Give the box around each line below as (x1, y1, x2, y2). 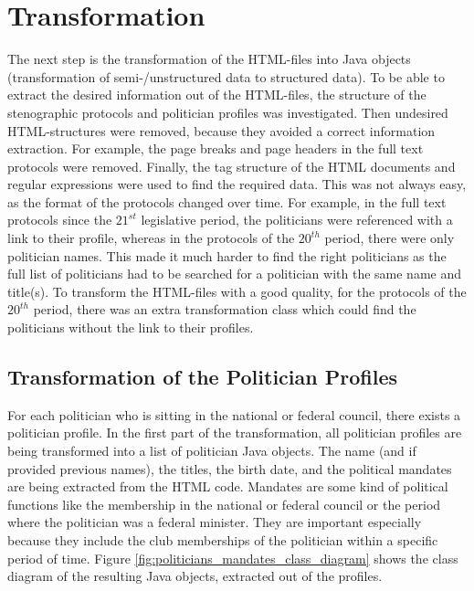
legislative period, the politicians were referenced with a (141, 210, 453, 229)
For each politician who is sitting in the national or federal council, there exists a (7, 405, 461, 424)
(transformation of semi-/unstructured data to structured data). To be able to (7, 67, 445, 86)
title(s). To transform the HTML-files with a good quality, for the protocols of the (7, 281, 467, 301)
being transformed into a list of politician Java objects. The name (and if (7, 441, 416, 460)
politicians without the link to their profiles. (7, 318, 254, 337)
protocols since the (7, 210, 112, 229)
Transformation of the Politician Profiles (7, 363, 397, 391)
